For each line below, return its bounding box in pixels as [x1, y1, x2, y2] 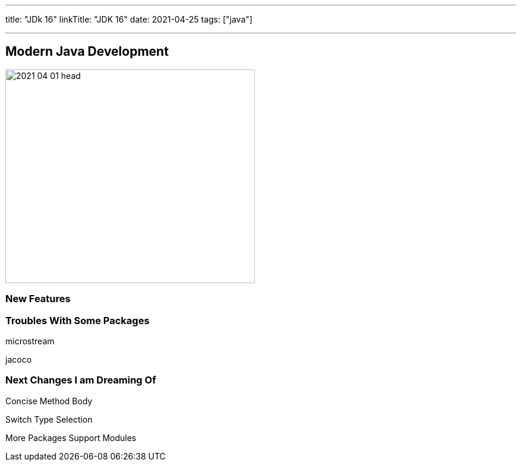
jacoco [5, 354, 32, 364]
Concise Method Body [5, 395, 93, 406]
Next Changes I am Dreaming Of [5, 374, 156, 386]
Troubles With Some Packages [5, 314, 150, 326]
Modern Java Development [5, 44, 169, 59]
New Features [5, 293, 71, 305]
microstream [5, 335, 55, 346]
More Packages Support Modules [5, 432, 137, 443]
